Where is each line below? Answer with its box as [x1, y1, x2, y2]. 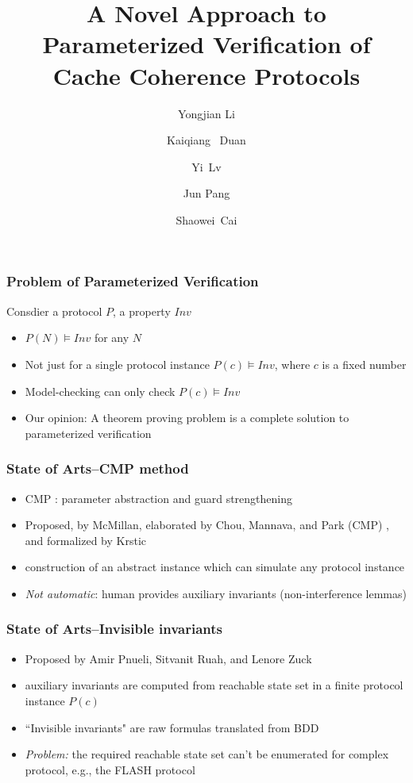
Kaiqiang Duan [167, 132, 246, 148]
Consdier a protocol [6, 302, 102, 319]
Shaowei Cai [176, 211, 237, 228]
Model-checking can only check [25, 382, 176, 399]
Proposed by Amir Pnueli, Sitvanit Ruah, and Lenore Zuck [25, 650, 312, 666]
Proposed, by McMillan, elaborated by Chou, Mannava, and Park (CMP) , [25, 516, 389, 533]
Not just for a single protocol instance [25, 355, 210, 372]
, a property [113, 302, 171, 319]
